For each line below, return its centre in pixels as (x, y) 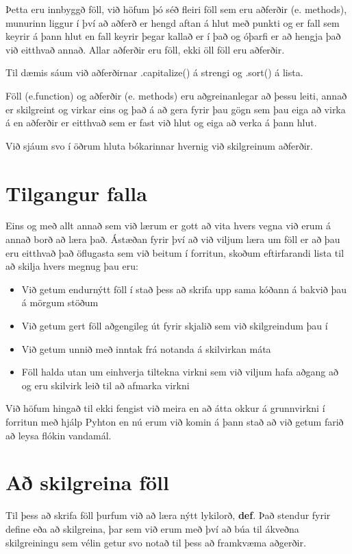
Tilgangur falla (76, 193)
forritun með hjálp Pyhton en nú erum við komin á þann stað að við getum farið (175, 422)
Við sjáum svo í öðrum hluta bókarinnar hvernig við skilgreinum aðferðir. (159, 145)
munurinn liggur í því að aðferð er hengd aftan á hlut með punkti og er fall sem (173, 22)
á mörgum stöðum (60, 302)
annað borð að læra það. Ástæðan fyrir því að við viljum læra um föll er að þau (173, 239)
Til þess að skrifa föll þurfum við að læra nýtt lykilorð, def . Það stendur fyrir (168, 515)
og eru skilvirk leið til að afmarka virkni (105, 385)
